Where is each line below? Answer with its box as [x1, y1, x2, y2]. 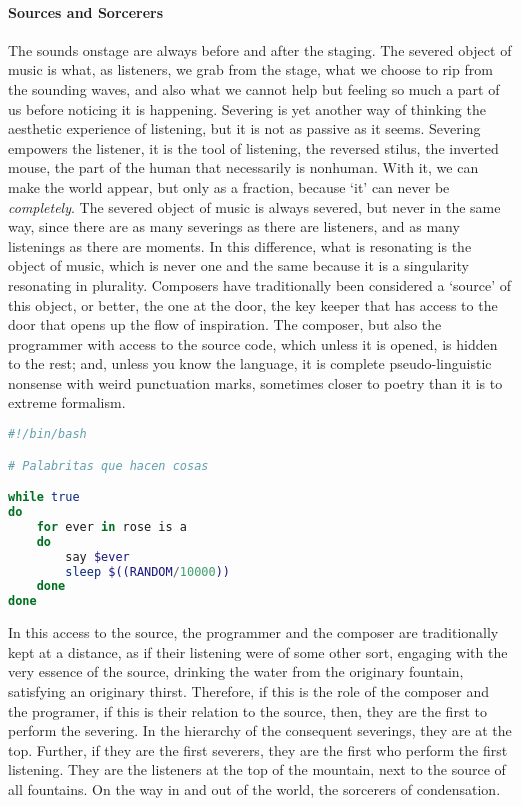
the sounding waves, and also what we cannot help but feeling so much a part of [8, 78, 500, 99]
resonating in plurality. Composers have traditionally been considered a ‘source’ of [8, 274, 512, 295]
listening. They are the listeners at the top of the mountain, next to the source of [8, 759, 506, 780]
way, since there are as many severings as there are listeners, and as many [8, 216, 460, 237]
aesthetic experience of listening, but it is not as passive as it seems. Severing [8, 118, 481, 139]
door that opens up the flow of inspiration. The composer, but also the [8, 314, 442, 335]
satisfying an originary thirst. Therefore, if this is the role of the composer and [8, 680, 490, 701]
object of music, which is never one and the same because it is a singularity [8, 255, 469, 276]
